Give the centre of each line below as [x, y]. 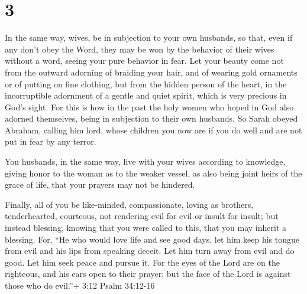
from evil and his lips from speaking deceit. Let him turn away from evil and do [150, 251]
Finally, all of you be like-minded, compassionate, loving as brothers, [129, 204]
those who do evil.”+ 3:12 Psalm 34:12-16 [80, 285]
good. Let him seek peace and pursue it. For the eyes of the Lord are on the [142, 262]
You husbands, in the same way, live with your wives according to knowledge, [145, 161]
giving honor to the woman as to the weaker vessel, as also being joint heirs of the [153, 173]
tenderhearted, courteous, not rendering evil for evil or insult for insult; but [142, 216]
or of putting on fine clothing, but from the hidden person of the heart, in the [146, 84]
